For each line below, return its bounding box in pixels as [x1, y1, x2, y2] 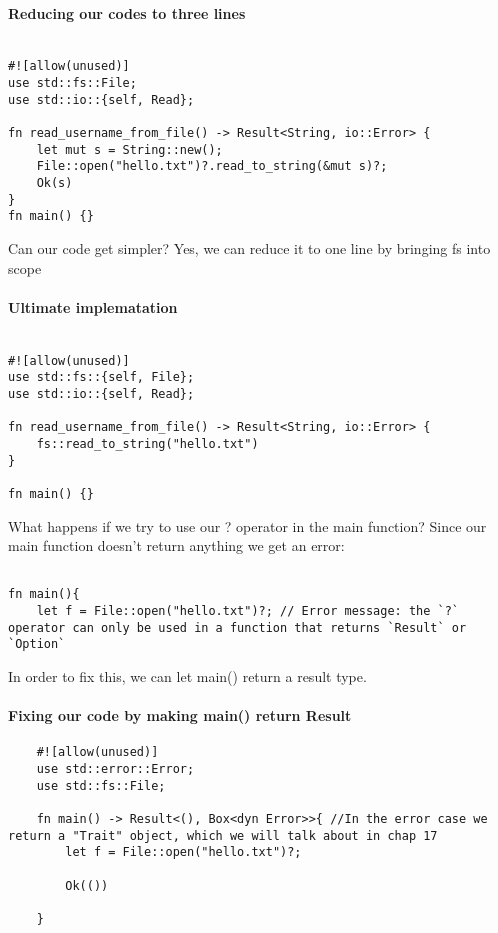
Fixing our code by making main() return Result [8, 705, 352, 726]
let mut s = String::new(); [36, 142, 223, 157]
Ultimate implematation [8, 296, 178, 317]
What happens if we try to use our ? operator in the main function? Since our [8, 515, 487, 536]
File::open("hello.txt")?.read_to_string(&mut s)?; [36, 159, 388, 174]
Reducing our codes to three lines [8, 2, 246, 23]
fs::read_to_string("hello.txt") [36, 436, 259, 451]
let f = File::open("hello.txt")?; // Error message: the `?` [36, 604, 460, 619]
